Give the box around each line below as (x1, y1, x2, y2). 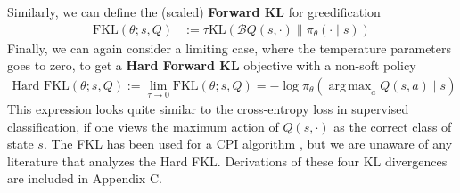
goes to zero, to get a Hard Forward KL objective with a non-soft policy (7, 56, 416, 75)
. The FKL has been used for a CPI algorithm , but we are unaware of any (43, 134, 453, 153)
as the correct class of (333, 117, 452, 135)
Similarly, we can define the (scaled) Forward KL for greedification (7, 3, 381, 20)
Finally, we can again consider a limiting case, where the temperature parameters (7, 38, 452, 57)
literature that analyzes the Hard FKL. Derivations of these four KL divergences (7, 151, 448, 170)
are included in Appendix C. (7, 169, 162, 188)
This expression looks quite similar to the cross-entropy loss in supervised (7, 100, 409, 118)
